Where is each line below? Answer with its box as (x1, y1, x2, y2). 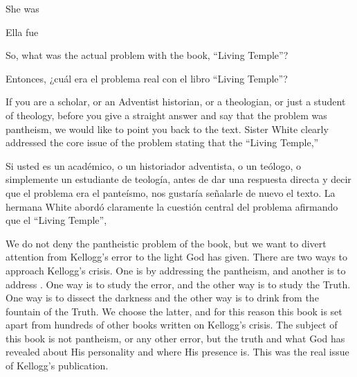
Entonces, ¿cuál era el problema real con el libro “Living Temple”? (6, 71, 288, 85)
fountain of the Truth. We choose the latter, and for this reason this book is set (6, 304, 342, 318)
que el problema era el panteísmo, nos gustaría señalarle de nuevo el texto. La (6, 185, 336, 200)
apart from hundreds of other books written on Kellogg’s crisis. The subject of (6, 317, 338, 332)
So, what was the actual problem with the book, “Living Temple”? (6, 48, 289, 62)
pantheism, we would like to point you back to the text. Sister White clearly (6, 121, 329, 136)
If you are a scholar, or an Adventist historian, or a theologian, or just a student (6, 94, 346, 109)
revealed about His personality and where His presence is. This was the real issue (6, 344, 349, 359)
